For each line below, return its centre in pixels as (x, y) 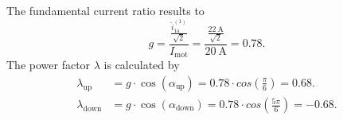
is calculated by (142, 65)
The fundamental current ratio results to (105, 10)
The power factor (49, 65)
